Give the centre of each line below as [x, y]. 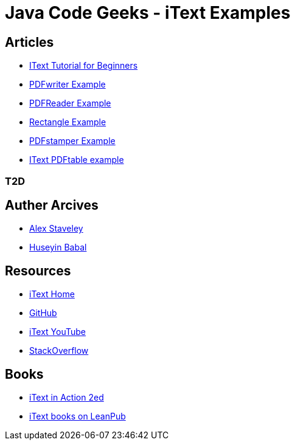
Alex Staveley [56, 229]
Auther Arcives [52, 205]
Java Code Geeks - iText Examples [148, 13]
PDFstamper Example [72, 141]
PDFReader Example [70, 103]
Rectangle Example [68, 122]
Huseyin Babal [58, 247]
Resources [38, 271]
